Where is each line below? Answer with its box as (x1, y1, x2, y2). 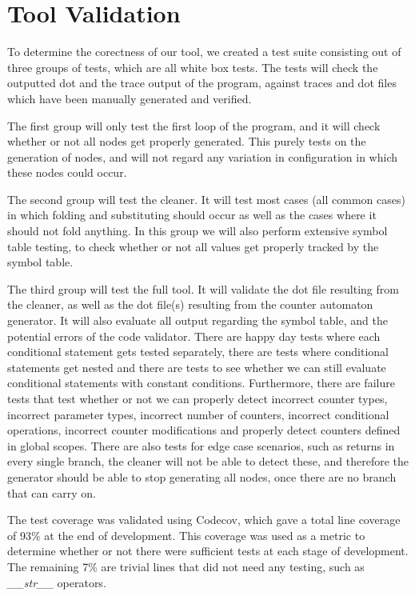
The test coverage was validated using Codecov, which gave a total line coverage (7, 511, 401, 528)
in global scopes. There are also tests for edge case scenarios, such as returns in (7, 437, 395, 454)
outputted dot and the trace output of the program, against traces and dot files (7, 74, 397, 91)
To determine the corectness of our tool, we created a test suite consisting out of (7, 43, 401, 60)
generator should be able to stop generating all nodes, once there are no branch (7, 468, 397, 485)
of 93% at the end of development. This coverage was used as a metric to (7, 526, 365, 543)
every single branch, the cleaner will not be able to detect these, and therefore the (7, 453, 409, 470)
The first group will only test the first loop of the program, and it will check (7, 117, 381, 134)
